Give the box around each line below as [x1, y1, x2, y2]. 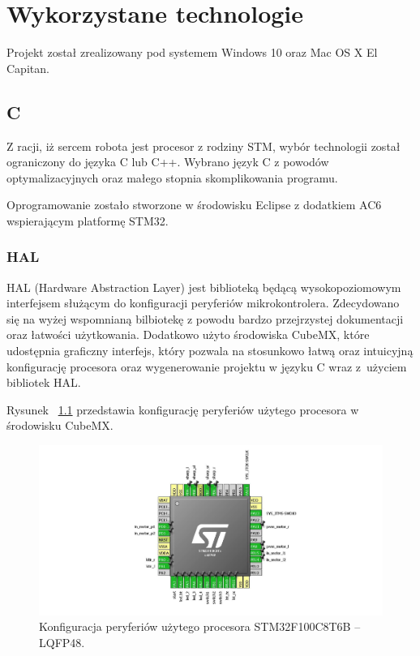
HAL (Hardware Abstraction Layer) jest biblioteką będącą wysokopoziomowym [6, 278, 401, 295]
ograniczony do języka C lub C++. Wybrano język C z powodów [6, 153, 329, 170]
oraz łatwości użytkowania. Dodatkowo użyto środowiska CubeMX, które [6, 326, 370, 343]
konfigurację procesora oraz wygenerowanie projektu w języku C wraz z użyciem [6, 358, 407, 375]
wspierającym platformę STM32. [6, 212, 169, 229]
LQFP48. [39, 633, 85, 650]
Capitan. [6, 59, 49, 76]
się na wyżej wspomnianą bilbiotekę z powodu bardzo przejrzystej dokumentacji [6, 310, 404, 327]
